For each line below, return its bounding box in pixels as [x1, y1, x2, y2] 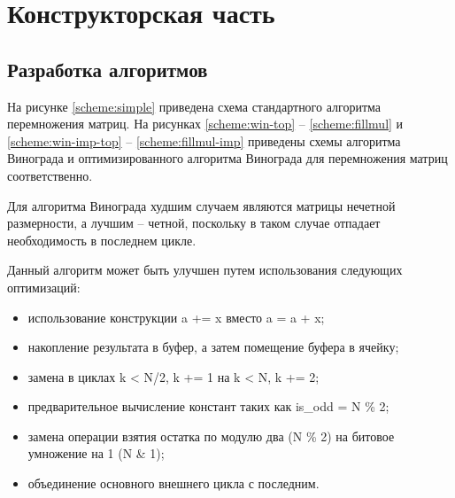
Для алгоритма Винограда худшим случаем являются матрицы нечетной [7, 196, 396, 214]
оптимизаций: [7, 277, 81, 296]
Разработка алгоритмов [7, 55, 208, 82]
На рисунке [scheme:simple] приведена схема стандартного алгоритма [7, 97, 381, 115]
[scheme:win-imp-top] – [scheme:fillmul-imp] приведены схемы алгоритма [7, 131, 401, 150]
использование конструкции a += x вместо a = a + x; [27, 307, 325, 326]
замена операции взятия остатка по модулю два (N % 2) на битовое [27, 426, 395, 445]
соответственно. [7, 166, 93, 184]
